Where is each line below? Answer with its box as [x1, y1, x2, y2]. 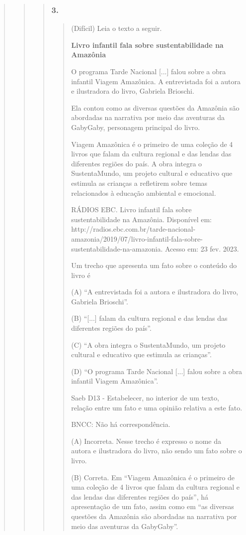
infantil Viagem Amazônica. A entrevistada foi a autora [71, 76, 241, 86]
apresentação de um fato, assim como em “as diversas [71, 501, 234, 512]
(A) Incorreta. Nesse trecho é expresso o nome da [71, 435, 221, 446]
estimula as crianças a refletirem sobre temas [71, 177, 208, 188]
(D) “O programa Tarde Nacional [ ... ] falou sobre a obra [71, 366, 243, 376]
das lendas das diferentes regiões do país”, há [71, 491, 209, 502]
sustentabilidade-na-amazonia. [71, 243, 163, 254]
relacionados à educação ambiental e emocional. [71, 187, 216, 198]
